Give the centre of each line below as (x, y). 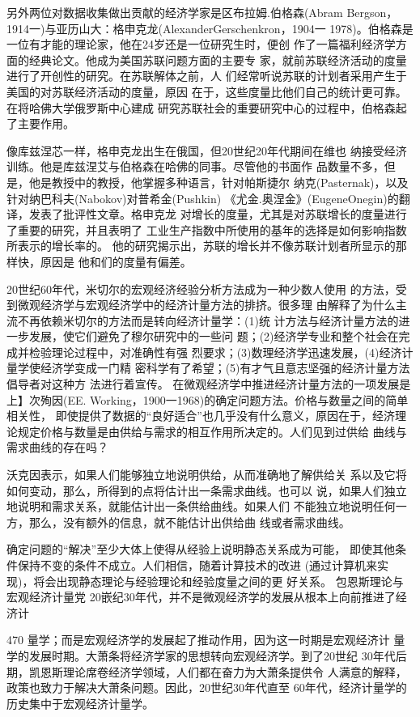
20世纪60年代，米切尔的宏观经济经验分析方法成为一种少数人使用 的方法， (201, 288)
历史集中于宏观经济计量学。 (80, 703)
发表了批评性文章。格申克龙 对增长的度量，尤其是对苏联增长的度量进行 (218, 214)
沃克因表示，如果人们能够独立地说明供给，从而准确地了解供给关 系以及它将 (207, 475)
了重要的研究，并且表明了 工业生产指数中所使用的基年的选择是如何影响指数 (207, 229)
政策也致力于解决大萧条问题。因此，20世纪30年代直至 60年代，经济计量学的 (207, 687)
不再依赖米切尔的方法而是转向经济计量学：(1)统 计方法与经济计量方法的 (208, 320)
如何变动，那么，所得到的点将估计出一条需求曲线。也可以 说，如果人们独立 (207, 490)
